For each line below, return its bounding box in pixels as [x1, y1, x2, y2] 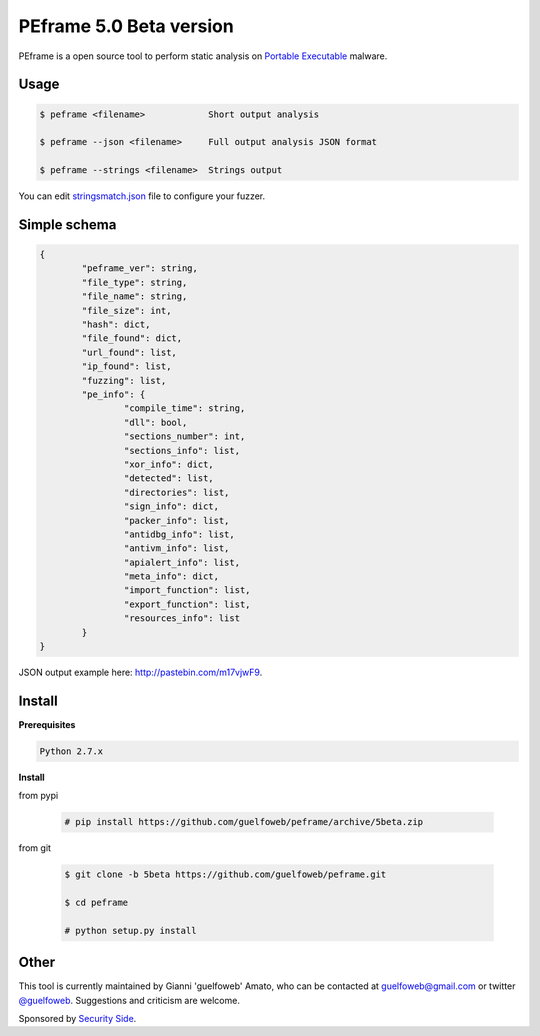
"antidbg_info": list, [123, 528, 235, 540]
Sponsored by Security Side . [18, 1013, 137, 1025]
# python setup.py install [64, 925, 197, 936]
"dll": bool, [123, 416, 188, 428]
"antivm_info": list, [123, 543, 230, 554]
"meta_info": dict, [123, 571, 220, 582]
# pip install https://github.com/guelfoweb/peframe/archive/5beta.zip [64, 816, 424, 828]
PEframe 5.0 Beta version [18, 15, 234, 37]
